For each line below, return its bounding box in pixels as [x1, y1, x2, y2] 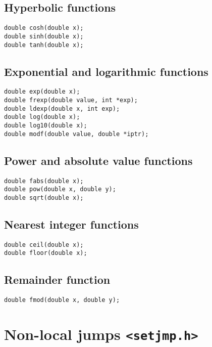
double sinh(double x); [4, 32, 84, 40]
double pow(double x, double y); [4, 186, 116, 193]
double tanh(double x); [4, 41, 84, 49]
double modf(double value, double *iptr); [4, 130, 149, 138]
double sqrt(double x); [4, 194, 84, 201]
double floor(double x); [4, 249, 87, 257]
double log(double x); [4, 113, 80, 121]
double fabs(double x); [4, 177, 84, 185]
